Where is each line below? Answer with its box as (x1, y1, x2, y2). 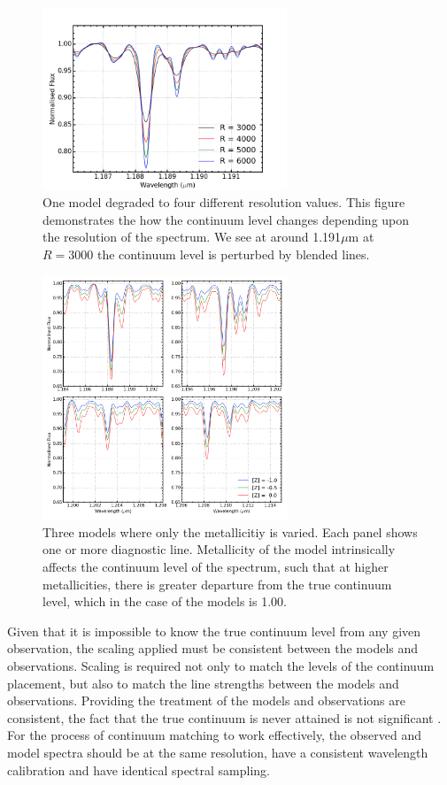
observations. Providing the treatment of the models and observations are (7, 691, 405, 710)
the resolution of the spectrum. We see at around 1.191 (42, 227, 342, 246)
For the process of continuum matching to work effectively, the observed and (7, 726, 422, 744)
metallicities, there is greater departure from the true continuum (42, 574, 392, 593)
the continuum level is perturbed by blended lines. (96, 245, 370, 264)
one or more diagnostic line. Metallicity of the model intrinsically (42, 540, 396, 558)
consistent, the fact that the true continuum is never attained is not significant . (7, 708, 442, 727)
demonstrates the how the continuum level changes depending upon (42, 210, 410, 228)
